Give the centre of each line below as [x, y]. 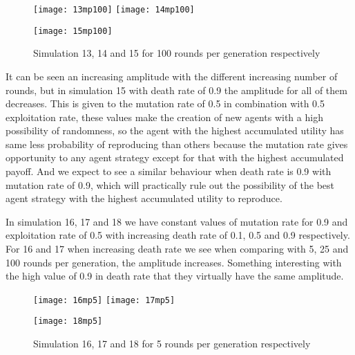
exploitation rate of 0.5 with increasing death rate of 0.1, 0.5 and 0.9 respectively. [178, 235]
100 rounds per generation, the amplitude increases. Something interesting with [174, 262]
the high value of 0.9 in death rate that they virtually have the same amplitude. [175, 276]
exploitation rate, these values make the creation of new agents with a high [164, 117]
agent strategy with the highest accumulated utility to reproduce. [144, 198]
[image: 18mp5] [68, 321]
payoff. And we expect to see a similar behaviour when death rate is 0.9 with [169, 171]
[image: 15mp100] [73, 31]
